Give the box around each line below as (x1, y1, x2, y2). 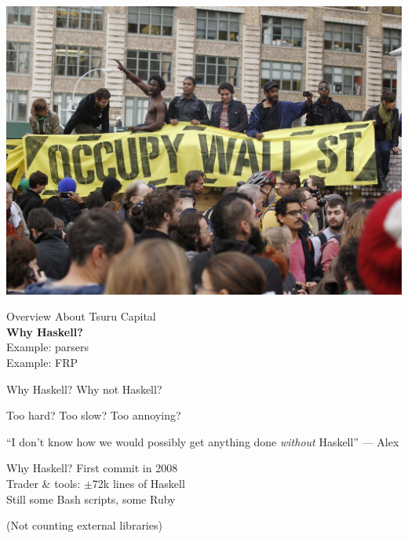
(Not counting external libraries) (6, 517, 162, 533)
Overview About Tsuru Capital (6, 308, 156, 324)
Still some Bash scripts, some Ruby (6, 490, 176, 507)
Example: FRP (6, 354, 78, 371)
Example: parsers (6, 339, 89, 355)
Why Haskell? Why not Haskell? (6, 380, 162, 397)
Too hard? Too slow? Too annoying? (6, 407, 181, 423)
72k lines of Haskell (92, 475, 185, 492)
